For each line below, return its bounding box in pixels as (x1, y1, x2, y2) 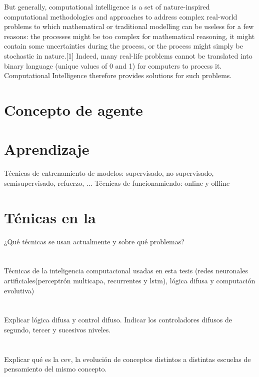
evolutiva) (4, 285, 34, 295)
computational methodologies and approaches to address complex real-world (4, 11, 237, 22)
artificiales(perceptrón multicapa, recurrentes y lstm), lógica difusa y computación (4, 275, 255, 285)
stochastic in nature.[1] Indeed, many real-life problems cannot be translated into (4, 50, 252, 61)
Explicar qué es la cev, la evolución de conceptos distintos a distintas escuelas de (4, 353, 251, 364)
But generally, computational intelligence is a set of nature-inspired (4, 2, 210, 12)
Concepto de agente (4, 99, 143, 120)
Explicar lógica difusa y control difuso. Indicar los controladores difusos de (4, 314, 232, 325)
